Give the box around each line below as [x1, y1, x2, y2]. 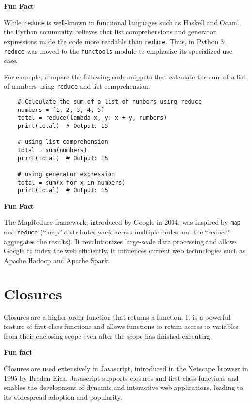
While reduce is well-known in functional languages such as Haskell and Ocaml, [4, 17, 241, 27]
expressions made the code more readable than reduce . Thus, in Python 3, [4, 36, 226, 46]
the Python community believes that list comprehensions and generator [4, 27, 216, 37]
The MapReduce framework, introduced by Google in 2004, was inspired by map [4, 217, 241, 227]
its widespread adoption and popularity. [4, 391, 122, 402]
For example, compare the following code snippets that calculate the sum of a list [4, 71, 246, 81]
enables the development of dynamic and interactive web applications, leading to [4, 382, 243, 392]
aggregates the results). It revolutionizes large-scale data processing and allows [4, 236, 237, 246]
